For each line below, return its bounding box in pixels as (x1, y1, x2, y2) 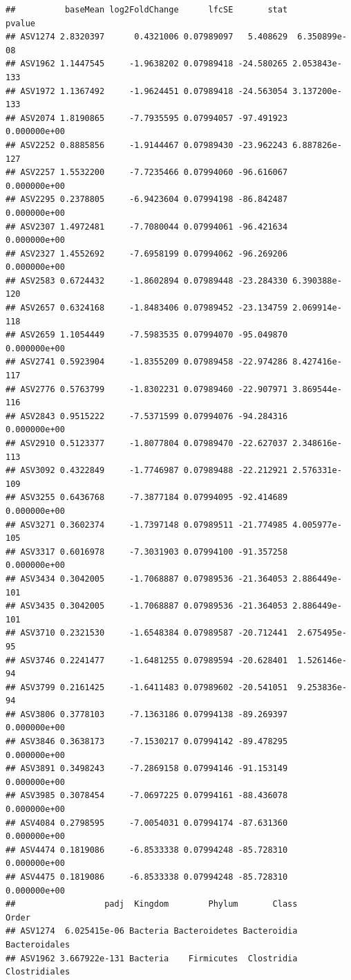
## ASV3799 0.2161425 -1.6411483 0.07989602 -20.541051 (6, 682, 288, 692)
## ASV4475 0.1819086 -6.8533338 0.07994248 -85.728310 (6, 872, 288, 882)
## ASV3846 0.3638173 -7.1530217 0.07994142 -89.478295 (6, 737, 288, 747)
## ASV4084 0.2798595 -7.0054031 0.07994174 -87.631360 (6, 817, 288, 828)
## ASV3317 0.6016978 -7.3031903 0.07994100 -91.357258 (6, 546, 288, 557)
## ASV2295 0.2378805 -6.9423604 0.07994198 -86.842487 (6, 194, 288, 205)
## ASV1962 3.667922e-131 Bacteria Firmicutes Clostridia (6, 953, 298, 963)
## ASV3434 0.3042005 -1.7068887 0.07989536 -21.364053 (6, 573, 288, 584)
